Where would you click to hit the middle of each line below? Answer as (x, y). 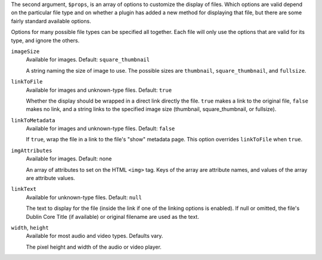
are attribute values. (51, 178)
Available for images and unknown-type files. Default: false (100, 129)
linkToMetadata (33, 120)
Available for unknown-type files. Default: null (84, 197)
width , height (30, 227)
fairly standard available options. (51, 21)
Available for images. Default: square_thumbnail (88, 60)
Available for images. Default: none (69, 159)
